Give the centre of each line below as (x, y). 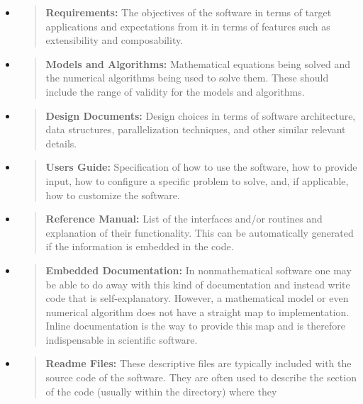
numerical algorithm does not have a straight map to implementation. (197, 312)
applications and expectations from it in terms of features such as (188, 26)
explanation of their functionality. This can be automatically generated (200, 232)
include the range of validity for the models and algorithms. (175, 91)
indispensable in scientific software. (122, 339)
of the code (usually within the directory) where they (161, 391)
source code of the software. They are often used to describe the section (201, 377)
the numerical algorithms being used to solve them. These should (187, 78)
